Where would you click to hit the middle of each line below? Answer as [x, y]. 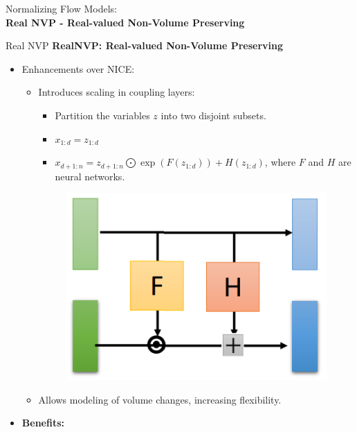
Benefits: [43, 423]
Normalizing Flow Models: [61, 8]
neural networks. [90, 176]
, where [280, 162]
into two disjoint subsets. [213, 115]
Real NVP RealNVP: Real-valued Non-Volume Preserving [145, 45]
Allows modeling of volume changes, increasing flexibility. [160, 399]
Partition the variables [102, 115]
